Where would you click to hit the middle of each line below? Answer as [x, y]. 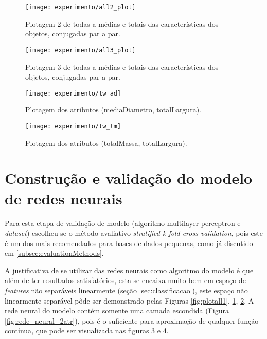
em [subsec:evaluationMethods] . [54, 253]
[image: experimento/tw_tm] [73, 126]
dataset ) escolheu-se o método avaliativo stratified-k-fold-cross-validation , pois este [134, 233]
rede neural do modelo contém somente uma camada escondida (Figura [117, 310]
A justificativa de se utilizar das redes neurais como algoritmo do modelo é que [129, 270]
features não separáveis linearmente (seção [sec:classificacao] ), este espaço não [126, 290]
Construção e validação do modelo [129, 178]
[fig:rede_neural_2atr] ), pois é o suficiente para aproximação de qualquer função [132, 320]
